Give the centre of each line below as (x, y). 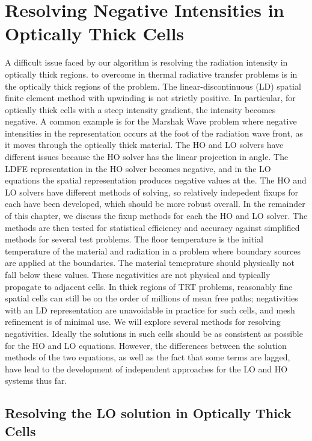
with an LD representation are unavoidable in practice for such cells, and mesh (150, 310)
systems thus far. (36, 381)
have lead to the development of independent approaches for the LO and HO (146, 369)
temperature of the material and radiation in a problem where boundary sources (153, 251)
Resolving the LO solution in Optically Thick (148, 413)
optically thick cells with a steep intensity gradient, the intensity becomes (140, 109)
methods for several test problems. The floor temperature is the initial (134, 239)
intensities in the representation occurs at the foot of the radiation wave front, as (154, 133)
